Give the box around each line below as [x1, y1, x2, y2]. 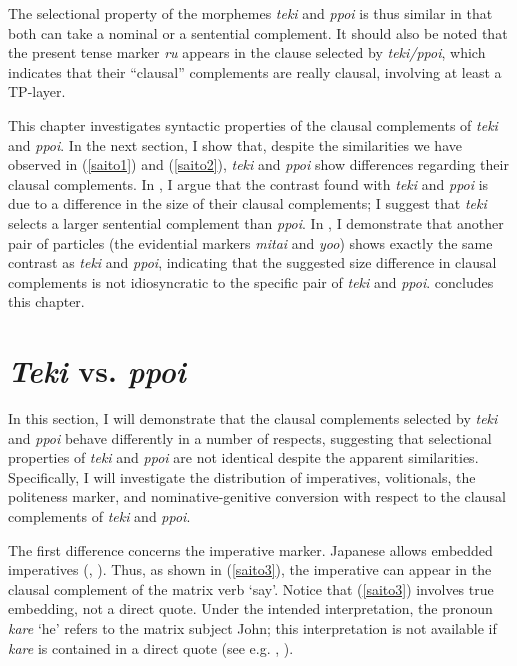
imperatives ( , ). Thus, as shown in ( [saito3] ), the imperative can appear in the [8, 559, 492, 580]
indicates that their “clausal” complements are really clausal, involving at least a [8, 61, 502, 82]
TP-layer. [8, 81, 66, 102]
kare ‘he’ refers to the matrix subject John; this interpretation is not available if [8, 617, 497, 638]
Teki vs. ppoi [8, 350, 186, 392]
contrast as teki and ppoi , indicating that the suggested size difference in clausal [8, 252, 497, 273]
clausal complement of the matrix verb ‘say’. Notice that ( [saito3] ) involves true [8, 578, 494, 599]
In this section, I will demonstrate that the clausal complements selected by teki [8, 408, 498, 429]
